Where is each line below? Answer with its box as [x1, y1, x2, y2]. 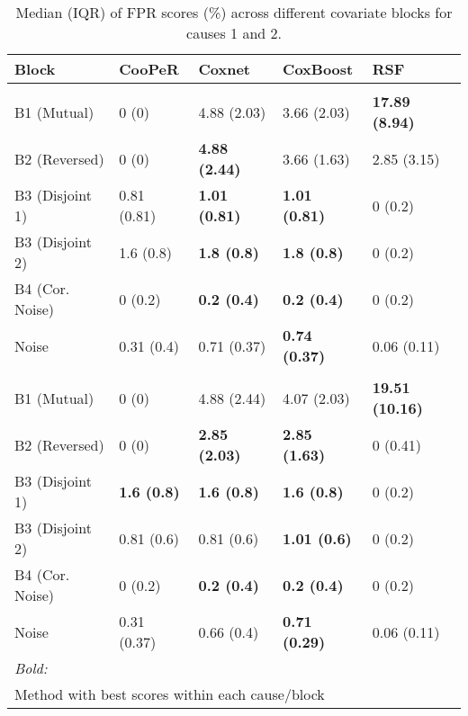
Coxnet [198, 58, 251, 79]
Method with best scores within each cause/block [14, 684, 325, 704]
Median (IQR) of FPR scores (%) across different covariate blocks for [15, 2, 453, 22]
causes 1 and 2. [186, 22, 282, 43]
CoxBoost [283, 58, 354, 79]
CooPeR [119, 58, 179, 79]
